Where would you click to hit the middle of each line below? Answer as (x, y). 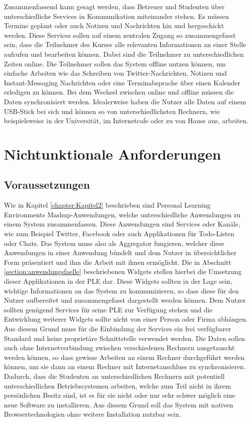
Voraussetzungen (47, 185)
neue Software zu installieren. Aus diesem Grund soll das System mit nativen (118, 404)
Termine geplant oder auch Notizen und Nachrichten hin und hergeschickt (114, 25)
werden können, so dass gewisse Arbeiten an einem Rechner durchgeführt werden (124, 357)
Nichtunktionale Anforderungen (113, 154)
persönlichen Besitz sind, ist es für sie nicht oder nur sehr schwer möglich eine (120, 395)
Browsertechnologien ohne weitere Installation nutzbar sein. (92, 414)
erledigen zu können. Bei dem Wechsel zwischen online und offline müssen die (119, 92)
